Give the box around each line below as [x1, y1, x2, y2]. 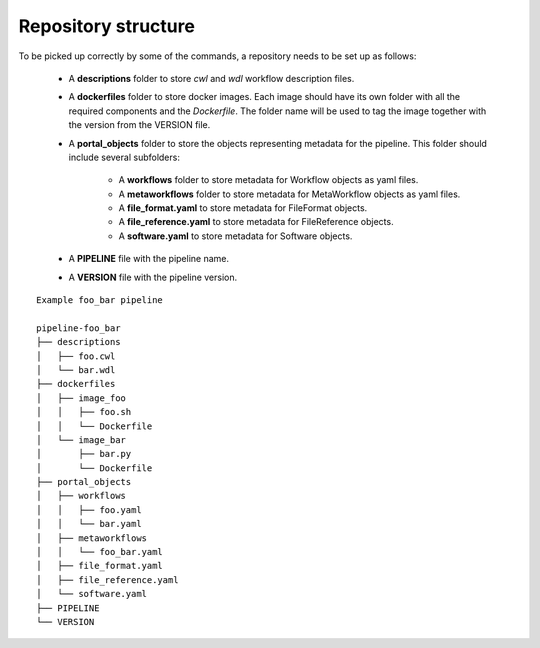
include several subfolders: [68, 151, 180, 163]
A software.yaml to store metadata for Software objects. [118, 230, 353, 242]
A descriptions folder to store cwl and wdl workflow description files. [68, 72, 355, 84]
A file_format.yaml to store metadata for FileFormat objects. [118, 202, 368, 214]
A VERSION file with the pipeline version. [68, 271, 238, 283]
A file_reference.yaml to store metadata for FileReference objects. [118, 216, 394, 228]
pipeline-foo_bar [36, 322, 121, 334]
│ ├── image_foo [36, 392, 127, 404]
